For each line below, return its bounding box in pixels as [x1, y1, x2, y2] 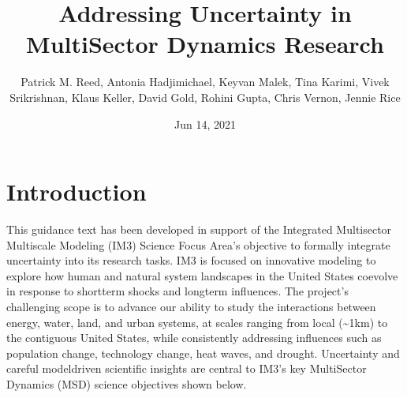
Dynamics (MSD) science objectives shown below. [6, 375, 247, 392]
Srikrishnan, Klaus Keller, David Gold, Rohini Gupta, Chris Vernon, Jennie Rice [9, 88, 401, 105]
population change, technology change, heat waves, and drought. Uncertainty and [6, 344, 400, 361]
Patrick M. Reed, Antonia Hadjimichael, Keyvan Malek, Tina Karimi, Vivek [21, 73, 390, 90]
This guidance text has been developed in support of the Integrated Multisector [6, 221, 392, 238]
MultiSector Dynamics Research [26, 28, 384, 60]
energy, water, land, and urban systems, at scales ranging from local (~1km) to [6, 314, 388, 330]
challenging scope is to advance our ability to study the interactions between [6, 298, 376, 314]
